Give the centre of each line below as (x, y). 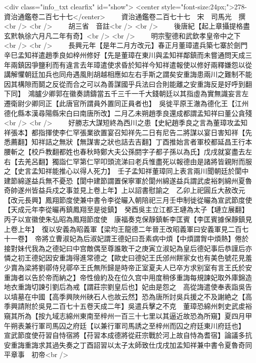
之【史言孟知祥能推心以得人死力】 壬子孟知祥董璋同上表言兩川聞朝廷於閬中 (126, 171)
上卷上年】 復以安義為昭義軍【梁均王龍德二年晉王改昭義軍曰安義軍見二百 (123, 229)
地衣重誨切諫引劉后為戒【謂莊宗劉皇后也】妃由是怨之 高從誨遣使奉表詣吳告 (128, 287)
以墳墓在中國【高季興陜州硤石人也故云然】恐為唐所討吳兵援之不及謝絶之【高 (128, 296)
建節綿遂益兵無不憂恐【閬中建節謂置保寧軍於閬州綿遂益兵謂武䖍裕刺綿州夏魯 (128, 180)
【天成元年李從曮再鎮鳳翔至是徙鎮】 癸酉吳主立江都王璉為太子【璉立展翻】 (125, 209)
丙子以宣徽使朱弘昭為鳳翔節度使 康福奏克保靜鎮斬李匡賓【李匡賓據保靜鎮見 (128, 219)
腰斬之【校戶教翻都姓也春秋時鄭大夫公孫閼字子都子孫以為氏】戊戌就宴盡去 (125, 151)
